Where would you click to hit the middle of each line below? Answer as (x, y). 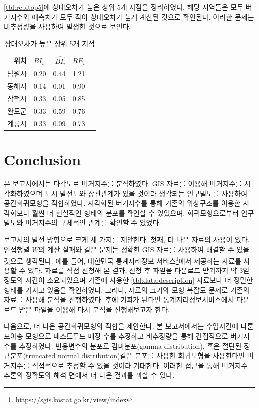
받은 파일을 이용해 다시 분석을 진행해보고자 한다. (94, 309)
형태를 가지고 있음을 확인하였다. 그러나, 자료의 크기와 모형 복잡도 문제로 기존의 (127, 290)
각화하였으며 (23, 193)
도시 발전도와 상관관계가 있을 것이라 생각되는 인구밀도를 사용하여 (146, 193)
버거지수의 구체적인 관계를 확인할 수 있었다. (93, 222)
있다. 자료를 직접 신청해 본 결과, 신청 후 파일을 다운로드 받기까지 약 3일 (138, 270)
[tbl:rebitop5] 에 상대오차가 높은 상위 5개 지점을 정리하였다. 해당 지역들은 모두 (124, 7)
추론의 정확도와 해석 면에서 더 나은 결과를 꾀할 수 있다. (89, 375)
